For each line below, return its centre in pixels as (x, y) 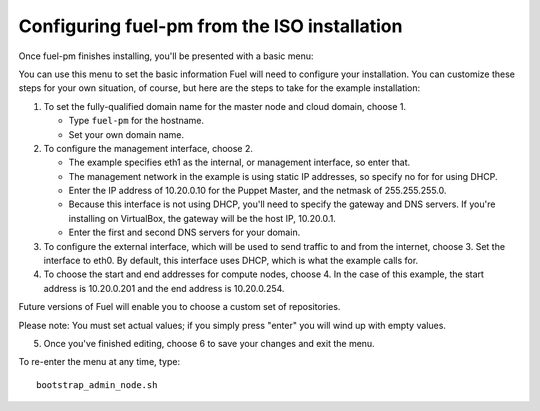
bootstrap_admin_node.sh (97, 384)
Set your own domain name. (126, 134)
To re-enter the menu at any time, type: (99, 362)
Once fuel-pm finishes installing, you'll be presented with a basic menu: (166, 56)
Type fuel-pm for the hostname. (136, 121)
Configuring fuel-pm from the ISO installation (210, 26)
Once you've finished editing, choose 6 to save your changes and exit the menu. (209, 343)
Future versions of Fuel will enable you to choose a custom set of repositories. (179, 307)
